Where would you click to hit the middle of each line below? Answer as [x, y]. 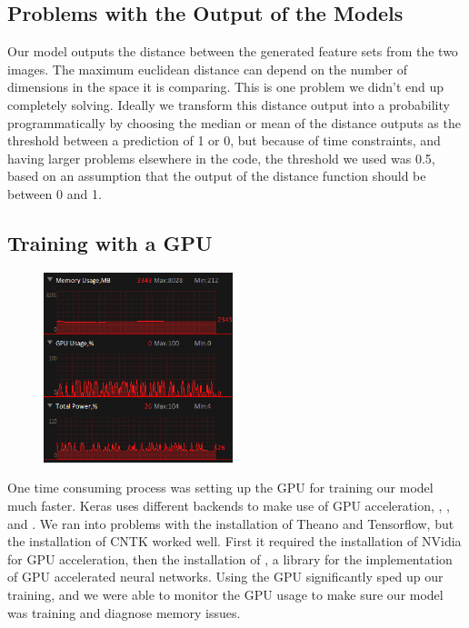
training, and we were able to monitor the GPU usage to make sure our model [225, 594]
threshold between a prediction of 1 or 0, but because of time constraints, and [224, 140]
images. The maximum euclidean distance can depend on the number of [208, 69]
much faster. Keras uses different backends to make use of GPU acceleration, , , [229, 505]
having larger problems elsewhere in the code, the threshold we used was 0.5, [221, 158]
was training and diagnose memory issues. [124, 612]
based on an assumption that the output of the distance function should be [217, 176]
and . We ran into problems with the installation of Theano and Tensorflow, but [231, 523]
